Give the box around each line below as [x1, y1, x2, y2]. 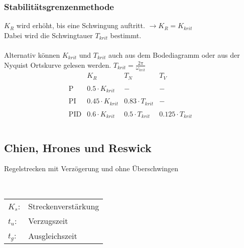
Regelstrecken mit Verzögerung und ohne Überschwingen [4, 163, 178, 174]
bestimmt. [110, 30, 142, 40]
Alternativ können [4, 50, 60, 60]
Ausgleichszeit [28, 229, 77, 241]
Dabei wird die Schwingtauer [4, 30, 93, 40]
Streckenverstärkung [28, 200, 99, 212]
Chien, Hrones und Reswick [4, 140, 152, 155]
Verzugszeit [28, 214, 68, 226]
